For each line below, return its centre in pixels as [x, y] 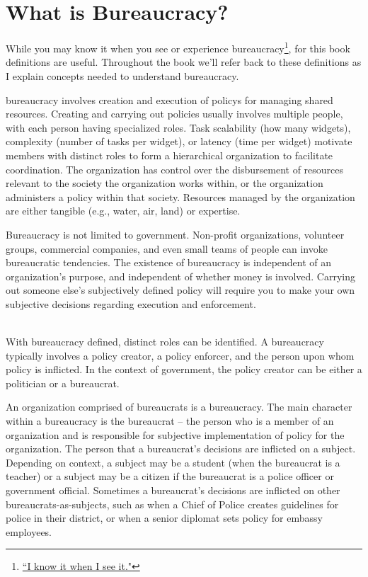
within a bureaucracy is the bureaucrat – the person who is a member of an [170, 421]
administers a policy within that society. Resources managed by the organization [180, 196]
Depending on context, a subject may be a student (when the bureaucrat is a [173, 462]
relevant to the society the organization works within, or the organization [165, 183]
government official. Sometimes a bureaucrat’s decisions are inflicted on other [173, 490]
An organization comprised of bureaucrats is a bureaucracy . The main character [179, 407]
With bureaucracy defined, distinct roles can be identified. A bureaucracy [165, 342]
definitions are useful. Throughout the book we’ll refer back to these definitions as [184, 62]
